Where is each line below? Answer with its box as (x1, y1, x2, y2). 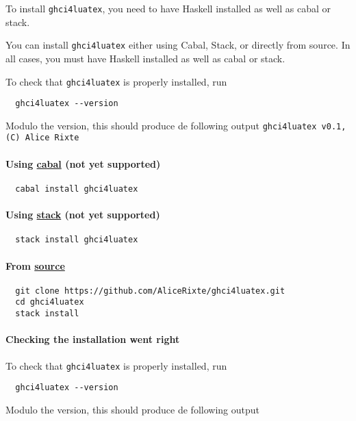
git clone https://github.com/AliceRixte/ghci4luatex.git (15, 285, 285, 296)
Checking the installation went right (5, 332, 180, 346)
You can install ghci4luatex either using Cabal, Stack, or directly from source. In (5, 38, 351, 52)
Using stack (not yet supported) (5, 207, 160, 222)
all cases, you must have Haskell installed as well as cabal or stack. (5, 51, 285, 65)
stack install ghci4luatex (15, 235, 138, 245)
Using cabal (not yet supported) (5, 156, 161, 170)
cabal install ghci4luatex (15, 183, 138, 194)
